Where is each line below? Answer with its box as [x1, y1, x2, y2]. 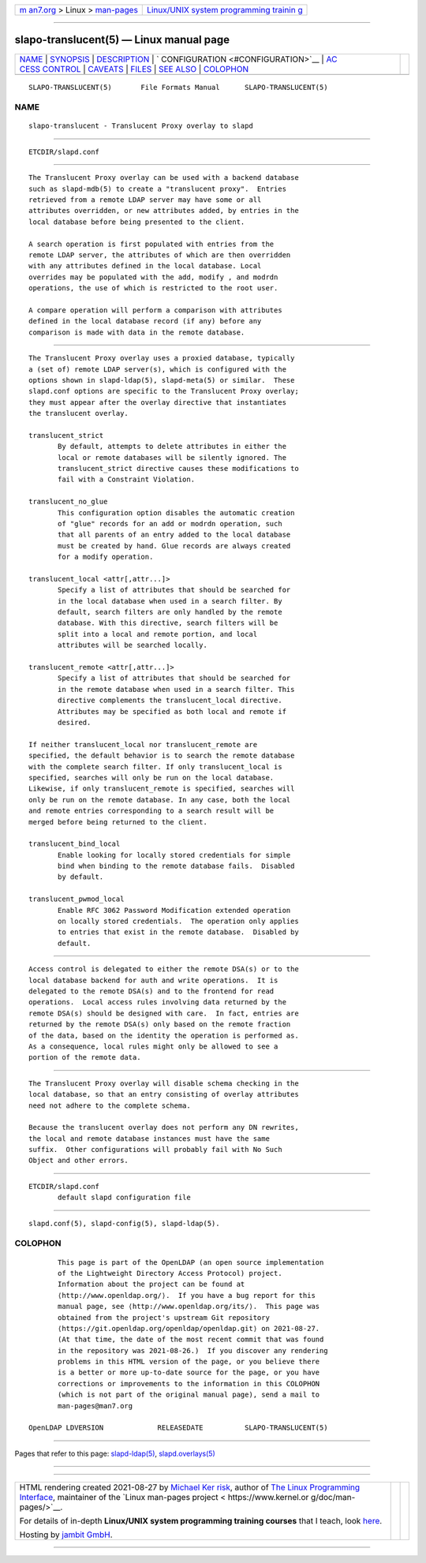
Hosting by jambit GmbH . [19, 1529, 114, 1540]
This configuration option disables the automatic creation [58, 508, 295, 517]
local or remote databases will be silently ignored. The [58, 453, 287, 462]
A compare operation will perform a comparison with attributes [28, 305, 283, 315]
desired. [58, 718, 92, 727]
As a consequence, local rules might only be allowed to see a [28, 1041, 278, 1051]
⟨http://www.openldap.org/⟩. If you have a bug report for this [58, 1291, 316, 1299]
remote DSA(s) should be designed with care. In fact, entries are [28, 1008, 299, 1018]
